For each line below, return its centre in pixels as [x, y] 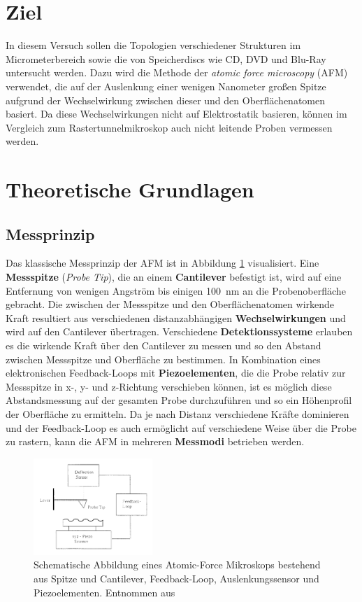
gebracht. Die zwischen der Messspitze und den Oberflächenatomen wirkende [170, 304]
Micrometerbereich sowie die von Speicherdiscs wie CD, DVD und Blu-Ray [166, 58]
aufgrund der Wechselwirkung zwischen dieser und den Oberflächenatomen [166, 100]
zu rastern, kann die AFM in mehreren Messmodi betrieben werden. [155, 441]
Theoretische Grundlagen [130, 189]
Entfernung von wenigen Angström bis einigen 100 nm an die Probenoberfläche [176, 290]
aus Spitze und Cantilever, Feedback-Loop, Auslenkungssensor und [176, 579]
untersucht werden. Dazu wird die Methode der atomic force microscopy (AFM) [177, 72]
